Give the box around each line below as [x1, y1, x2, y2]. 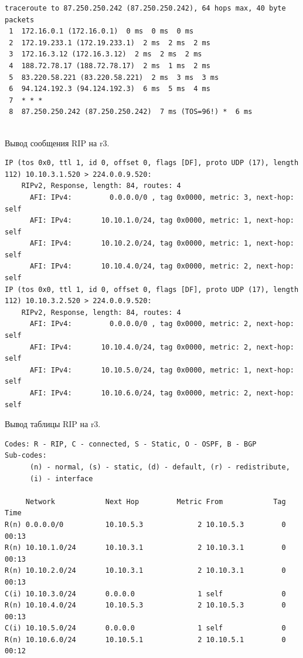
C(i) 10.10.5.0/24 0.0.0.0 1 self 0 [5, 624, 286, 633]
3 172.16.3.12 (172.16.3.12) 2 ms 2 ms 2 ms [9, 50, 202, 59]
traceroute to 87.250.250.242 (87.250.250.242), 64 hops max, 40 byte [5, 4, 286, 12]
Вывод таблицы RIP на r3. [5, 418, 101, 430]
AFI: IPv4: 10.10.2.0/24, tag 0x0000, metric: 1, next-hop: [29, 239, 294, 248]
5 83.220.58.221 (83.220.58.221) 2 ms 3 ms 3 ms [9, 73, 219, 82]
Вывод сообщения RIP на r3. [5, 136, 110, 149]
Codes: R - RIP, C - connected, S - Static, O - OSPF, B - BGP [5, 439, 257, 448]
